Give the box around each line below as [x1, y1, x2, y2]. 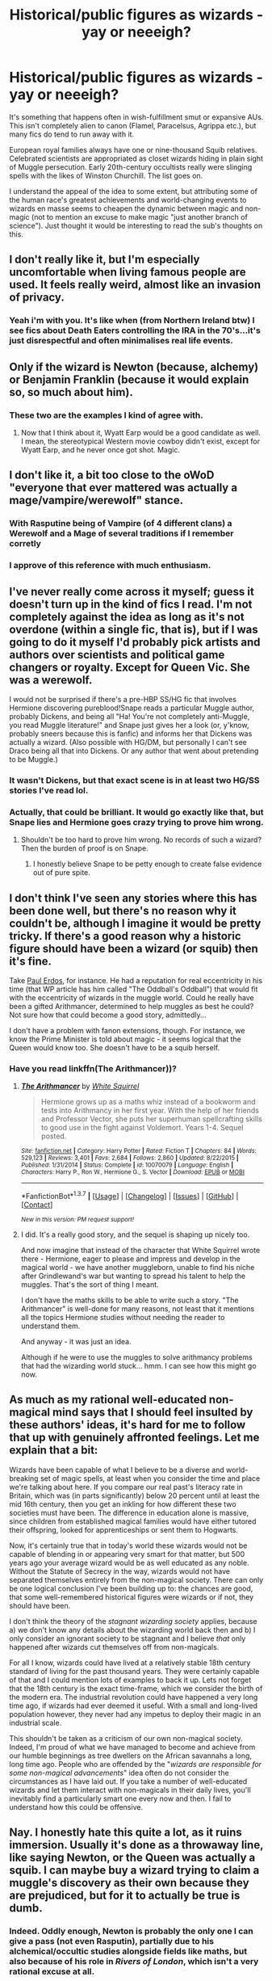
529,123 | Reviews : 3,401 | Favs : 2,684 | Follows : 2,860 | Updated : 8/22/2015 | [20, 1154, 239, 1163]
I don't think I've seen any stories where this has [9, 891, 257, 905]
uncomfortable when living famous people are [9, 265, 246, 280]
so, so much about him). [9, 385, 134, 399]
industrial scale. [9, 1718, 62, 1727]
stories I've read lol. [9, 784, 89, 796]
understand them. [20, 1321, 81, 1331]
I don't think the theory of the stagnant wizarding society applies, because [9, 1616, 257, 1626]
